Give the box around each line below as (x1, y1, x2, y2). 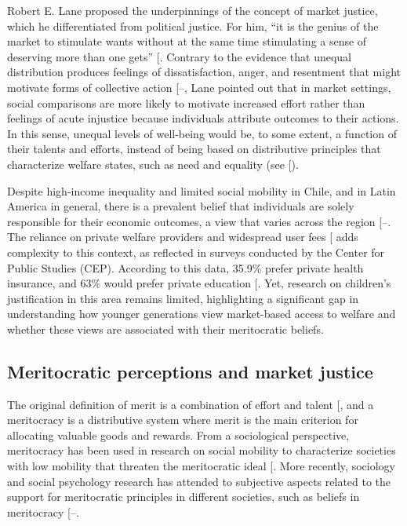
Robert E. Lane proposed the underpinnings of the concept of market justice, (7, 2, 378, 18)
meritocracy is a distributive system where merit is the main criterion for (7, 411, 358, 428)
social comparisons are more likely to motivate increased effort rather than (7, 94, 365, 111)
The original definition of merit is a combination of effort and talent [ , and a (7, 396, 374, 412)
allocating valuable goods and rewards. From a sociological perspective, (7, 426, 350, 443)
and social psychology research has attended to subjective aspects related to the (7, 473, 391, 489)
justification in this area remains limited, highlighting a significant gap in (7, 290, 359, 306)
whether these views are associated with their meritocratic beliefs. (7, 320, 324, 337)
